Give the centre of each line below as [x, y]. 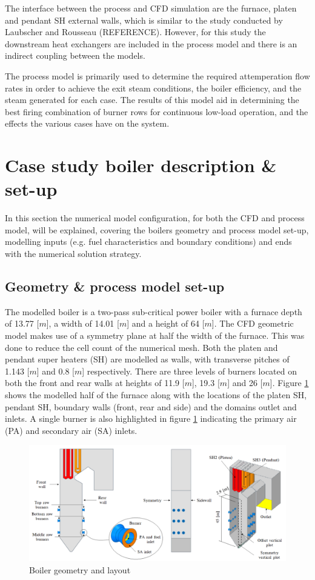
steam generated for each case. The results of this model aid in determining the [152, 100]
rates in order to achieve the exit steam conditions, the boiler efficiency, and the [153, 88]
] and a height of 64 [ [166, 323]
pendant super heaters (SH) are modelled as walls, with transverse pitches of [147, 359]
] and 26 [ [245, 383]
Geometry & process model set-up [115, 286]
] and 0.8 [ [55, 371]
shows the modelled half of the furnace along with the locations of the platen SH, [156, 394]
